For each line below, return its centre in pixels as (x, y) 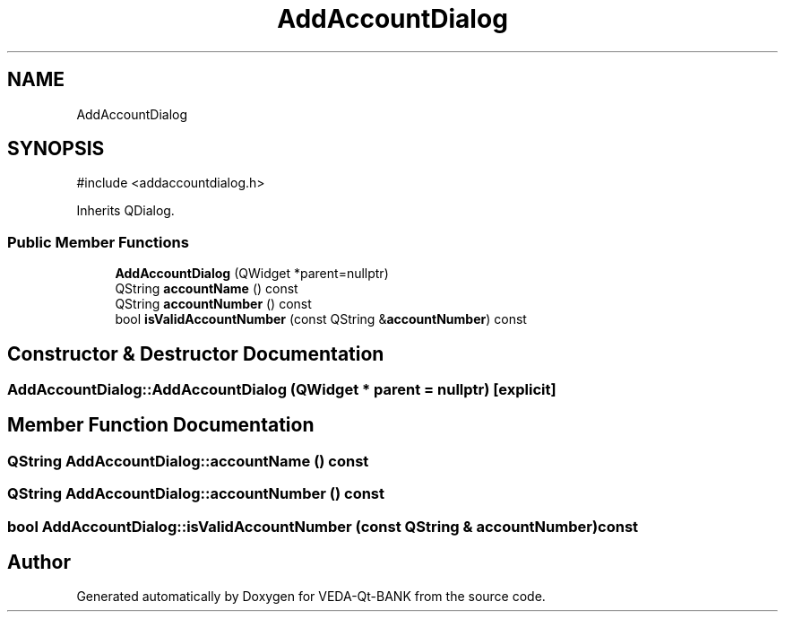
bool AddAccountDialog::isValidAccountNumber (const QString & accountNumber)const (323, 526)
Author (39, 562)
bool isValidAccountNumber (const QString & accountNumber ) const (321, 319)
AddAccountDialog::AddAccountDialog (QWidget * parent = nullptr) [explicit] (282, 390)
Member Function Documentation (161, 425)
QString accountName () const (207, 289)
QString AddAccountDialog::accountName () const (188, 461)
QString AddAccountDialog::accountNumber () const (196, 494)
